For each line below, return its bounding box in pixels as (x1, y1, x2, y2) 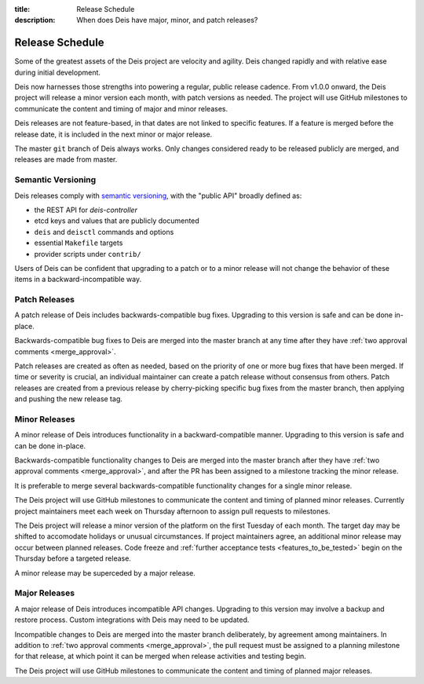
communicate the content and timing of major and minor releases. (14, 104, 228, 113)
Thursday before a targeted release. (14, 554, 131, 563)
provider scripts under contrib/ (34, 249, 141, 258)
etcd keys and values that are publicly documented (34, 216, 199, 225)
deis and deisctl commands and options (34, 227, 174, 236)
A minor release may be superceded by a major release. (14, 568, 196, 577)
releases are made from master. (14, 155, 118, 164)
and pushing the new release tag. (14, 394, 123, 404)
